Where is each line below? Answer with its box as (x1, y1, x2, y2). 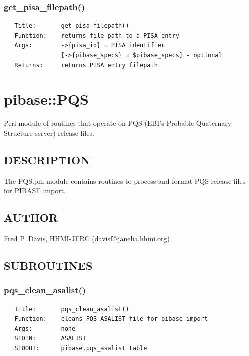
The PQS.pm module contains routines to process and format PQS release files (4, 175, 246, 186)
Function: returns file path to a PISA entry (14, 32, 179, 39)
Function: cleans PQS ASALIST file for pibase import (14, 315, 208, 323)
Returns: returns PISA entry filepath (14, 61, 158, 69)
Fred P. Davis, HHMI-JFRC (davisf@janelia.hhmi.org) (4, 233, 170, 244)
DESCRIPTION (4, 152, 90, 167)
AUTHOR (4, 210, 58, 225)
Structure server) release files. (4, 127, 94, 138)
